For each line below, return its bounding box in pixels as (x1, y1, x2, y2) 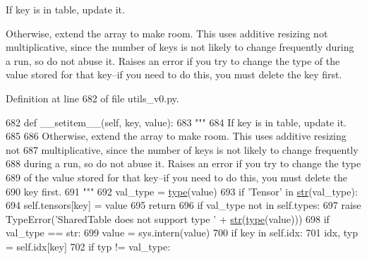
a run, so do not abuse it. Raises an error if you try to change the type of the (6, 53, 340, 68)
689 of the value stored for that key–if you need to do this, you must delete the (6, 169, 348, 184)
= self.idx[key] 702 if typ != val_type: (6, 239, 171, 253)
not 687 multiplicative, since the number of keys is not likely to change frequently (6, 142, 359, 157)
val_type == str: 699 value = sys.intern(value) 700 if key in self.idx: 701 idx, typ (6, 225, 358, 240)
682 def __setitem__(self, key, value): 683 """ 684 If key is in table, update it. (6, 114, 347, 129)
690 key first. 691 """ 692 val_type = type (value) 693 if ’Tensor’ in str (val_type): (6, 183, 358, 198)
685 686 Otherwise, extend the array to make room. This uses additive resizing (6, 128, 347, 143)
